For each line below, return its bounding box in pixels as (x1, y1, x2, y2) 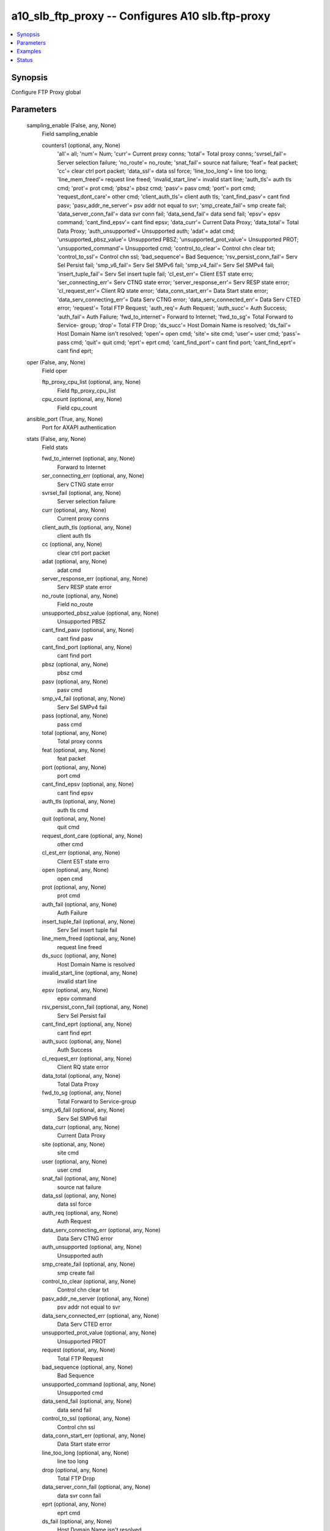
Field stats (42, 444, 68, 451)
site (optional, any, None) (42, 1140, 105, 1148)
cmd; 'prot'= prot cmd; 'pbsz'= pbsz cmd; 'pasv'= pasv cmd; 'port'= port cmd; (57, 184, 256, 192)
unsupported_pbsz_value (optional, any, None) (42, 609, 159, 617)
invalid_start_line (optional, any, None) (42, 969, 138, 976)
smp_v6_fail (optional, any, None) (42, 1106, 125, 1114)
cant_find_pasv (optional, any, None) (42, 626, 134, 634)
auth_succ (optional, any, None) (42, 1038, 122, 1045)
